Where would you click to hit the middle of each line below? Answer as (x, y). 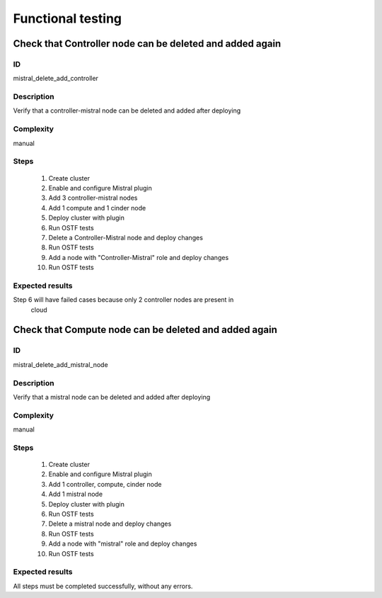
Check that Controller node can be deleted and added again (147, 44)
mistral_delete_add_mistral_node (61, 364)
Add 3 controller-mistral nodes (93, 198)
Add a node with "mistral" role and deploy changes (123, 544)
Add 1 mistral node (75, 494)
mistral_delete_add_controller (56, 79)
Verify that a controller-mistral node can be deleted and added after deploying (127, 111)
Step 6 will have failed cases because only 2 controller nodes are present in (123, 300)
